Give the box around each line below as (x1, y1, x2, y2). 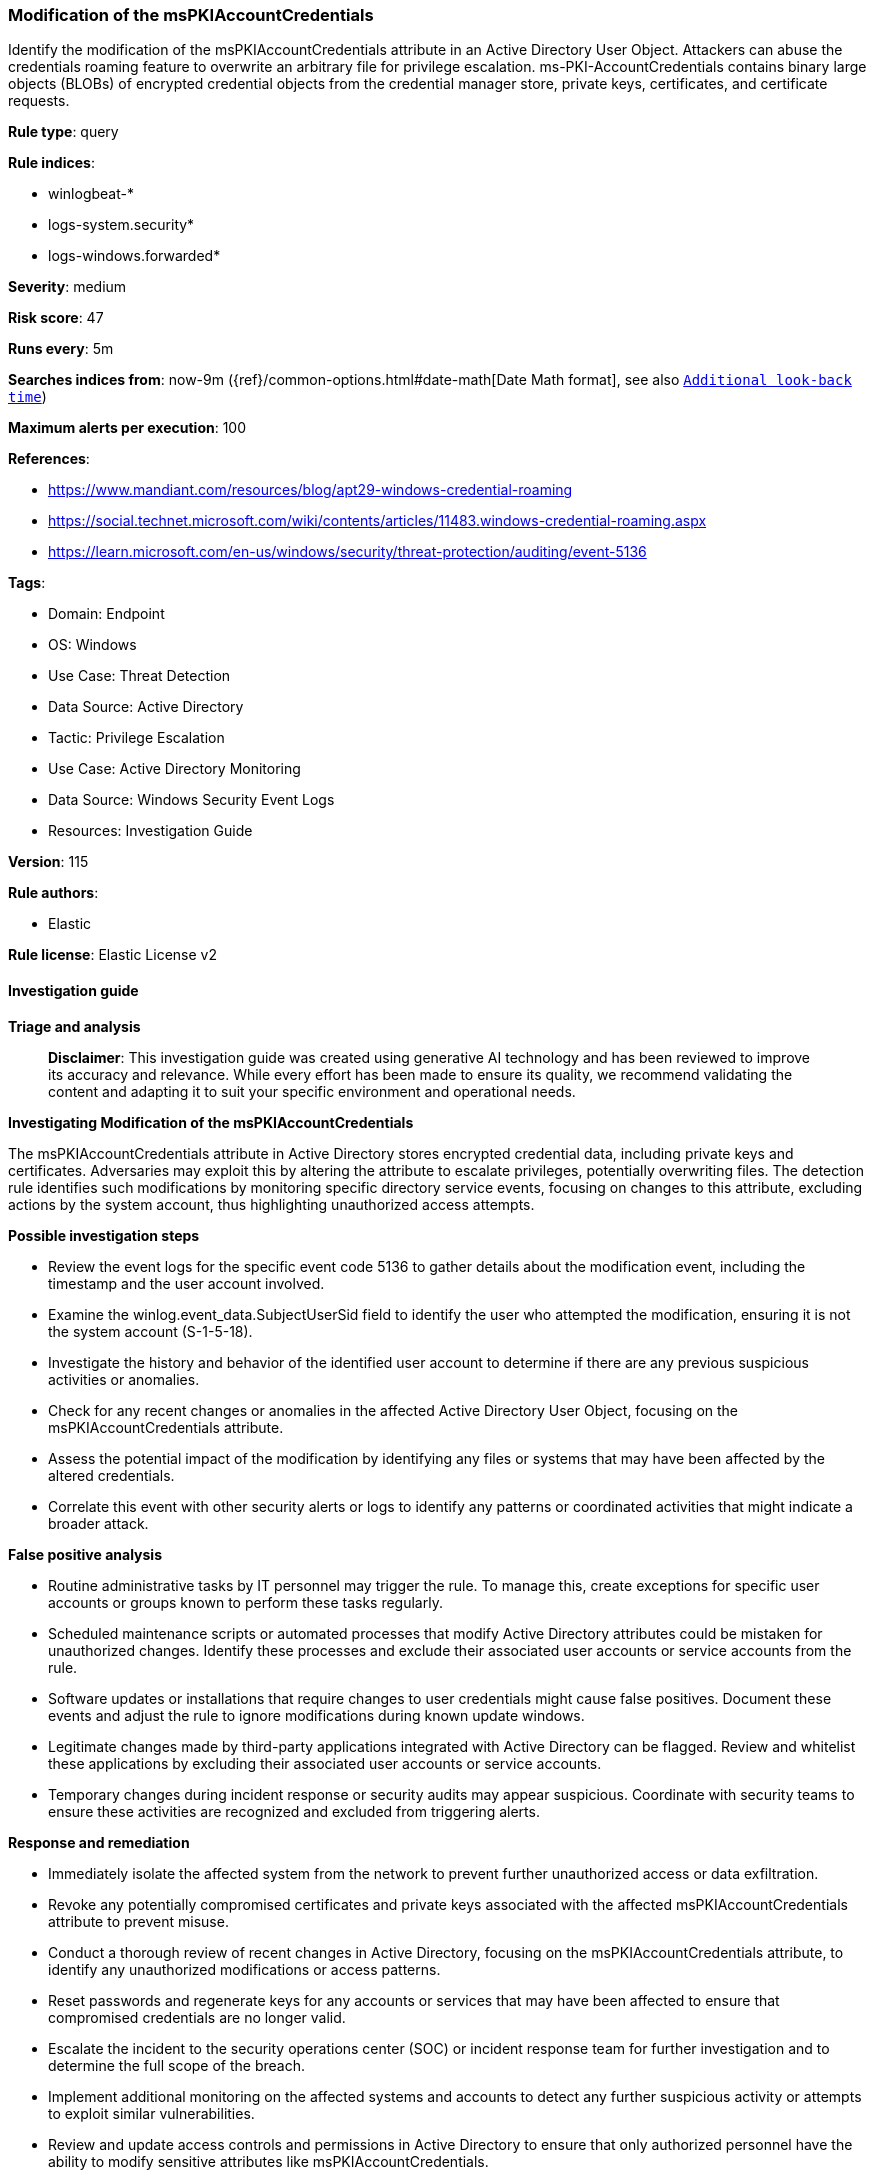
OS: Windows (48, 636, 137, 654)
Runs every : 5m (8, 340, 114, 358)
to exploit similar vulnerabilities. (48, 2104, 255, 2122)
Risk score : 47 (8, 309, 104, 327)
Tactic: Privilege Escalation (48, 729, 225, 747)
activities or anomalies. (48, 1370, 200, 1388)
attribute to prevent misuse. (48, 1912, 229, 1930)
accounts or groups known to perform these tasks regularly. (48, 1593, 443, 1611)
